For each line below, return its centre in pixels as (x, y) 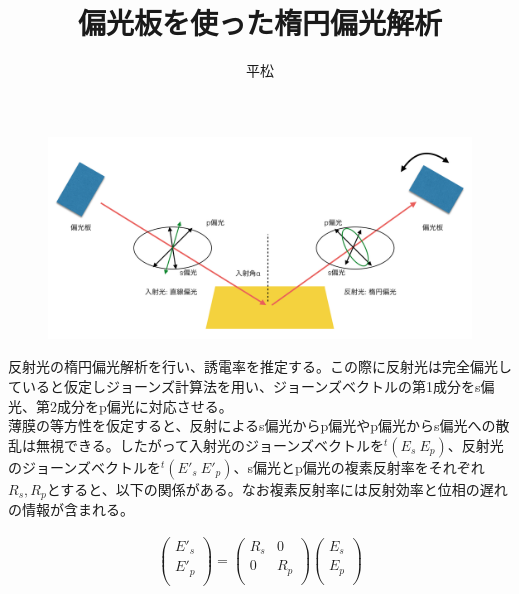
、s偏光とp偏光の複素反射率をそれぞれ (359, 466)
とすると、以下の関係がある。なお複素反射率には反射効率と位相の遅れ (277, 488)
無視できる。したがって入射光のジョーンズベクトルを (210, 444)
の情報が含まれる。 (71, 509)
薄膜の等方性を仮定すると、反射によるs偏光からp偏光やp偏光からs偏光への (252, 425)
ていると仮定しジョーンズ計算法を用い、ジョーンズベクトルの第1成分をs (244, 385)
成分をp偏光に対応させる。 (144, 405)
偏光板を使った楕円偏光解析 (259, 22)
